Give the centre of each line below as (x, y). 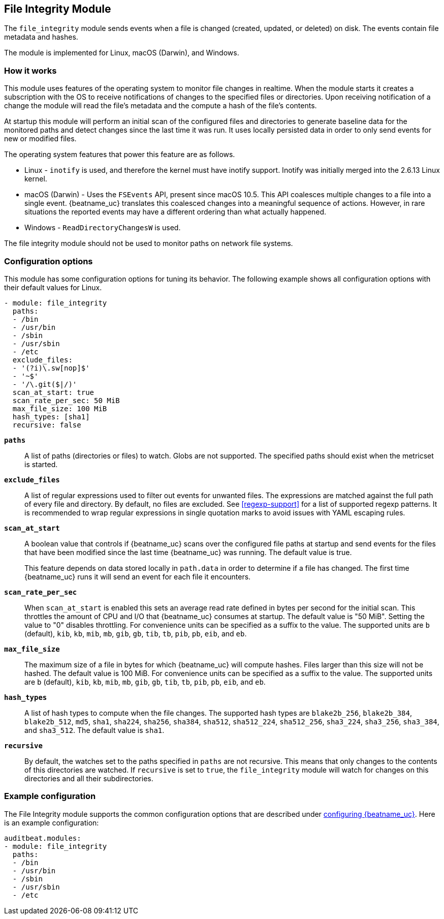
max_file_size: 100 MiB (60, 408)
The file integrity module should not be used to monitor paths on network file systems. (149, 243)
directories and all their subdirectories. (89, 778)
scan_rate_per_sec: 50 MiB (66, 400)
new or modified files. (40, 139)
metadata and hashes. (41, 37)
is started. (41, 464)
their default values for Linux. (53, 287)
